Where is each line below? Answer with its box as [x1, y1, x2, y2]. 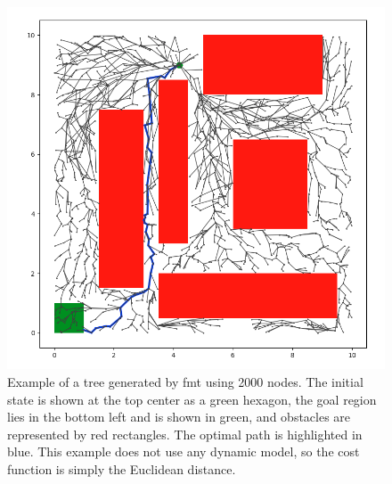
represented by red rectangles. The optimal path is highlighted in [7, 424, 363, 443]
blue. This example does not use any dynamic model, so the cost [7, 442, 360, 461]
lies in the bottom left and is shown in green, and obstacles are [7, 407, 351, 426]
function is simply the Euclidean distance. [7, 459, 236, 478]
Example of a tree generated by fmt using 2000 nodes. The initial [7, 372, 363, 390]
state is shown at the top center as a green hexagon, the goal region [7, 390, 377, 408]
